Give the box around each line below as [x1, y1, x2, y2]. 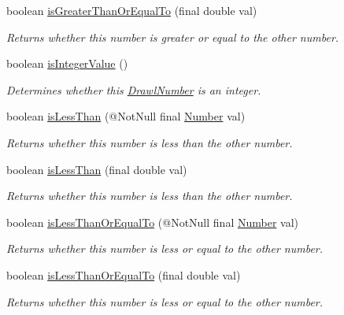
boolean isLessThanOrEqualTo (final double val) [6, 266, 241, 283]
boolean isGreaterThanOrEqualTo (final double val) [6, 2, 257, 18]
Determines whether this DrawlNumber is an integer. [6, 81, 261, 98]
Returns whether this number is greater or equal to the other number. [6, 28, 339, 45]
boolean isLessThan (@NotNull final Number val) [6, 108, 246, 124]
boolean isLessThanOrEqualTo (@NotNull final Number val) [6, 213, 298, 230]
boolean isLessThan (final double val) [6, 161, 187, 177]
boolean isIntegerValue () [6, 55, 128, 72]
